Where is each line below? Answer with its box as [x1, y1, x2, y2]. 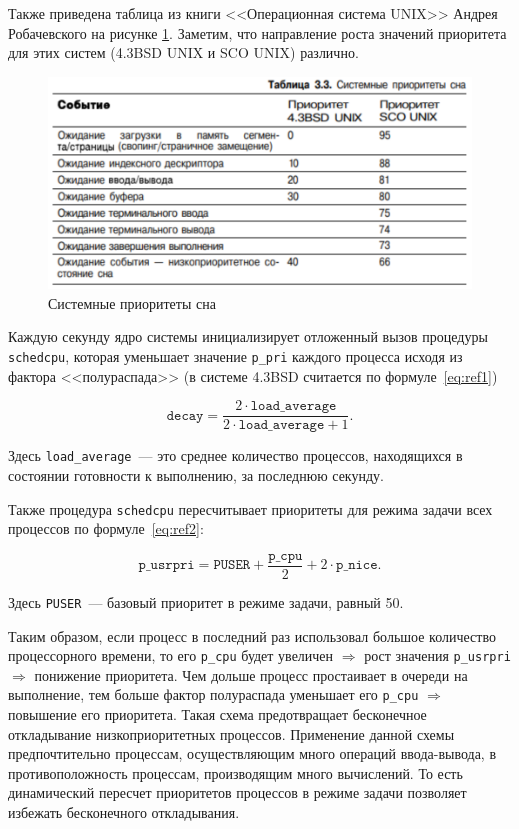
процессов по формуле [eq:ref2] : [8, 518, 204, 539]
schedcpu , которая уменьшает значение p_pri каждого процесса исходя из [8, 345, 463, 366]
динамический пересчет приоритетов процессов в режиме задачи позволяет [8, 782, 467, 803]
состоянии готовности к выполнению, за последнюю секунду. [8, 464, 384, 485]
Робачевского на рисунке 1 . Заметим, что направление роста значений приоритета [8, 22, 507, 43]
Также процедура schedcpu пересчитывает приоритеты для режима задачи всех [8, 498, 493, 519]
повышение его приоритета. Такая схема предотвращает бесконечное [8, 704, 427, 725]
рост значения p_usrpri [364, 645, 511, 666]
